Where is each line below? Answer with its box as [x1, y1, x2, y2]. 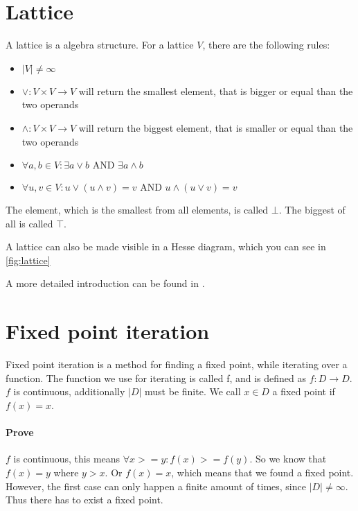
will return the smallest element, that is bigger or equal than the [78, 83, 353, 98]
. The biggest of [278, 202, 346, 217]
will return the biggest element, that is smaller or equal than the [78, 120, 353, 135]
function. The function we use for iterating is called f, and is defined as [6, 370, 307, 385]
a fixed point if [272, 384, 335, 399]
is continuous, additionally [13, 384, 125, 399]
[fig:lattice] [6, 252, 51, 267]
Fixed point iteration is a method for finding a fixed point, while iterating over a [6, 357, 348, 372]
